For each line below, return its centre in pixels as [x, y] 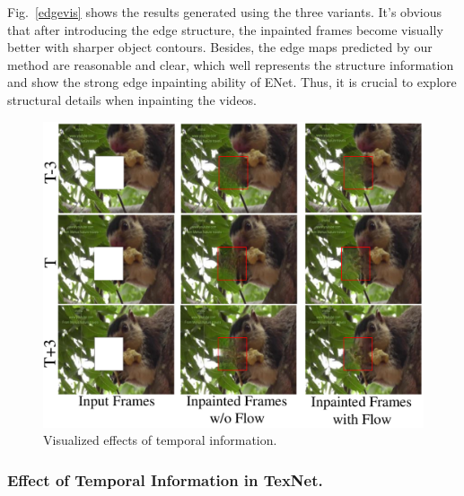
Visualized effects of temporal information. [160, 440]
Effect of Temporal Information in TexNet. [165, 479]
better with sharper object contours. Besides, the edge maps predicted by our [220, 47]
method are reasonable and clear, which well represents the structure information [231, 64]
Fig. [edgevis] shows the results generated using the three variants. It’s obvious [225, 12]
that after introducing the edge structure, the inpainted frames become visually [225, 29]
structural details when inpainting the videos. [132, 99]
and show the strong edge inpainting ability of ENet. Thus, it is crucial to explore [232, 82]
